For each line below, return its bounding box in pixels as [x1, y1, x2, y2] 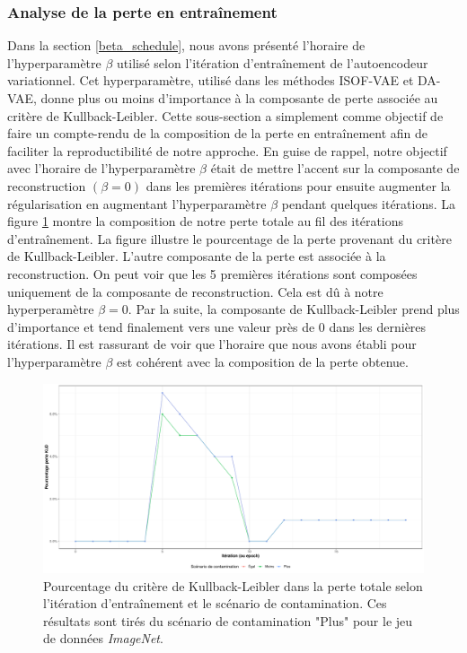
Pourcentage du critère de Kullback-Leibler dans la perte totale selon [43, 576, 423, 595]
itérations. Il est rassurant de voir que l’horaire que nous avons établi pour [7, 335, 417, 353]
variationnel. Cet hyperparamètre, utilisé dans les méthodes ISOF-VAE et [7, 71, 414, 90]
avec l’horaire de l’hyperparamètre [7, 159, 196, 178]
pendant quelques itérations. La [281, 194, 456, 213]
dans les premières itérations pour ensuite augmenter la [145, 176, 451, 195]
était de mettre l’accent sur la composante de [210, 159, 460, 178]
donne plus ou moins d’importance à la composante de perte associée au [40, 89, 438, 107]
